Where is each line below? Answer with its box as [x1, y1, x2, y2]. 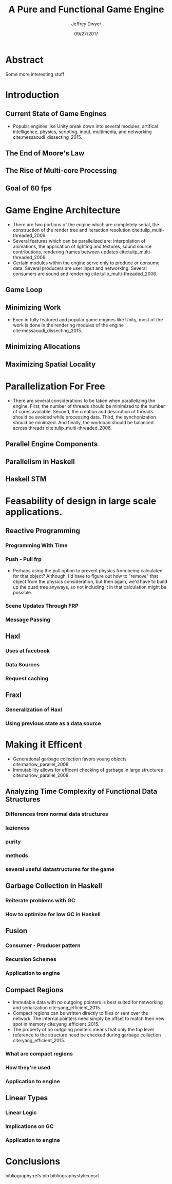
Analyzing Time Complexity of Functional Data [5, 787, 158, 796]
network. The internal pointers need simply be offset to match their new [12, 1015, 165, 1022]
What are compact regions [5, 1050, 73, 1057]
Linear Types [5, 1094, 48, 1102]
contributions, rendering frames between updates [12, 248, 119, 255]
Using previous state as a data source [5, 720, 101, 727]
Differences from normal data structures [5, 811, 109, 818]
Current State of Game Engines [5, 110, 107, 118]
